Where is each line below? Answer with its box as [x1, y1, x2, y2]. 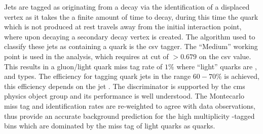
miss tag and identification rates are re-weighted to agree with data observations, [4, 100, 255, 111]
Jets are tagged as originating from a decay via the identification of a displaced [4, 2, 250, 12]
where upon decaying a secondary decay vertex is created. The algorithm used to [4, 31, 255, 41]
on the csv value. [199, 51, 251, 61]
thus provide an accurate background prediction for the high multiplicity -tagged [4, 110, 255, 121]
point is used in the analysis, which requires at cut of [4, 51, 169, 61]
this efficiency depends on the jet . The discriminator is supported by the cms [4, 80, 245, 91]
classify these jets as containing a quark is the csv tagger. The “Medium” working [4, 41, 258, 52]
